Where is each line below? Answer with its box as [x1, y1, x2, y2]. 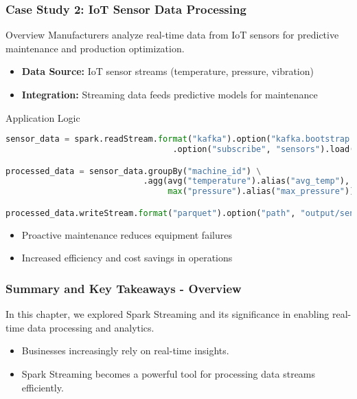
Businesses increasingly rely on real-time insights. [21, 343, 229, 358]
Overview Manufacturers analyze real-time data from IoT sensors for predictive [5, 28, 339, 42]
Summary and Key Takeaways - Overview [5, 279, 242, 296]
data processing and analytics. [27, 320, 154, 334]
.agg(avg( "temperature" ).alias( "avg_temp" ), [143, 176, 350, 186]
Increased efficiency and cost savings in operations [21, 250, 233, 265]
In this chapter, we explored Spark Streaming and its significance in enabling [5, 307, 330, 321]
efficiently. [21, 380, 64, 394]
